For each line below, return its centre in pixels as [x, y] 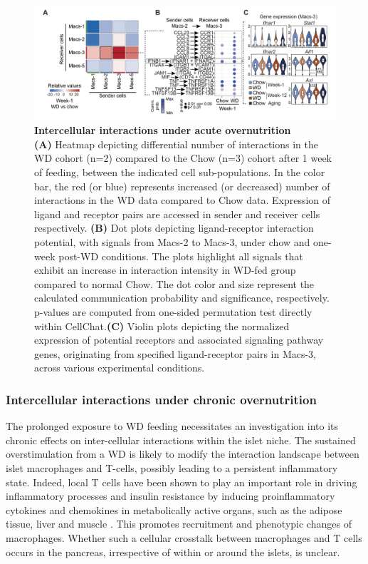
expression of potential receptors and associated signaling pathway [179, 340]
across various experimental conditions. [120, 368]
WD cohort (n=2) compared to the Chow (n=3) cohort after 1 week [183, 158]
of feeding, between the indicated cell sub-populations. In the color [180, 172]
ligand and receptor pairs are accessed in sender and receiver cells [177, 214]
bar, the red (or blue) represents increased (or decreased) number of [182, 186]
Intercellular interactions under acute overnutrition [163, 130]
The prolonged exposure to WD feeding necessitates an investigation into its [172, 426]
